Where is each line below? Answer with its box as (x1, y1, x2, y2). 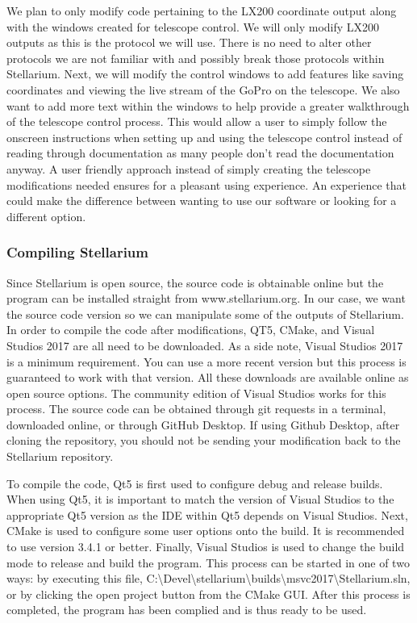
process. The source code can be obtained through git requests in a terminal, (6, 400, 386, 417)
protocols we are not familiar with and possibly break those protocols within (6, 49, 385, 66)
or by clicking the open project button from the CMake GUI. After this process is (6, 585, 411, 602)
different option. (6, 207, 86, 224)
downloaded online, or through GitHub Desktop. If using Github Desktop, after (6, 416, 400, 433)
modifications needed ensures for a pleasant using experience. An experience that (6, 176, 407, 193)
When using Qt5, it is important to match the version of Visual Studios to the (6, 491, 394, 508)
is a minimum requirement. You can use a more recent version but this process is (6, 353, 407, 370)
